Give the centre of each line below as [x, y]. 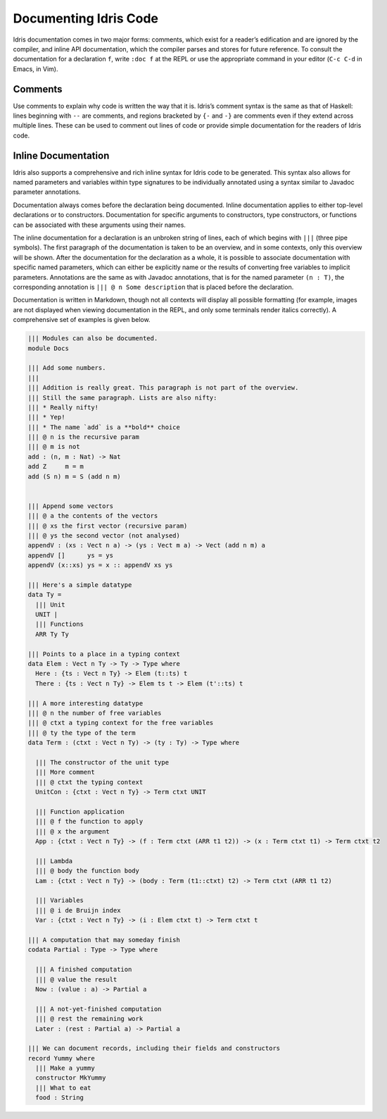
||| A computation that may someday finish [104, 940]
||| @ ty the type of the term [82, 732]
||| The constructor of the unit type [102, 762]
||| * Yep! [46, 417]
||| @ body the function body [88, 871]
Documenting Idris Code [85, 18]
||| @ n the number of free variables [95, 713]
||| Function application [80, 811]
